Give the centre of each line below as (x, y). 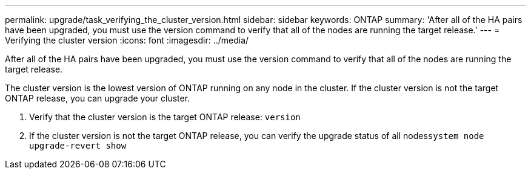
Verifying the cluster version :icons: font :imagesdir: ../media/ (127, 40)
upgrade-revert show (78, 146)
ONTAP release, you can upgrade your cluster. (98, 98)
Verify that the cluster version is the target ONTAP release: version (165, 117)
